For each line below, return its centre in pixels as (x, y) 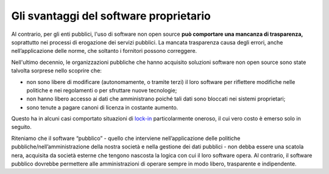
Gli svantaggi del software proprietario (111, 16)
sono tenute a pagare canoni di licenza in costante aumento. (102, 107)
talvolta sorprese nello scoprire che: (56, 71)
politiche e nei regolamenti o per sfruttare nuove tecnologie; (102, 90)
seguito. (21, 127)
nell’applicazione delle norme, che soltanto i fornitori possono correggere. (104, 51)
